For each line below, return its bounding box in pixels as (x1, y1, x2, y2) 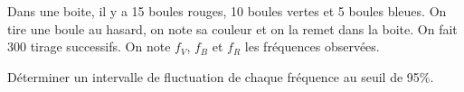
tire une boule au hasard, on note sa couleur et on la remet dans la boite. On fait (7, 19, 458, 38)
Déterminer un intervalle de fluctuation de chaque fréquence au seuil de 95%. (7, 67, 434, 86)
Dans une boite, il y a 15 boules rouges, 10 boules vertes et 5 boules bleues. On (7, 2, 447, 20)
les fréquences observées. (244, 37, 380, 56)
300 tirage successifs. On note (7, 37, 171, 56)
